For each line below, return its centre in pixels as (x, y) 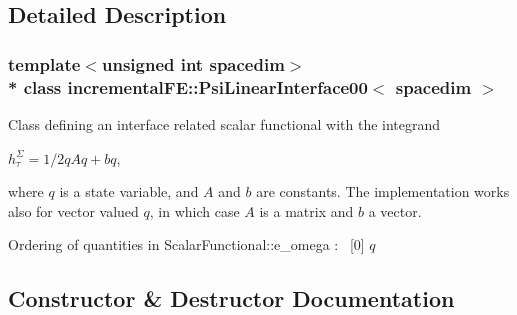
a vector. (395, 210)
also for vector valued (73, 210)
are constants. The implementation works (383, 191)
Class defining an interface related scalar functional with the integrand (224, 123)
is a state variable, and (129, 191)
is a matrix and (306, 210)
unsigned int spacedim (193, 63)
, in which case (194, 210)
